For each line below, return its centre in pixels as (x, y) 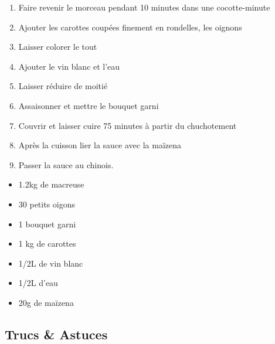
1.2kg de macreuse (51, 184)
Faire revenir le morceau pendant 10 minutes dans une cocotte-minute (144, 7)
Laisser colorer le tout (58, 47)
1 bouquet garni (47, 224)
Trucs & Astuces (56, 334)
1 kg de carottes (47, 243)
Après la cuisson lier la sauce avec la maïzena (100, 145)
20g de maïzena (46, 302)
